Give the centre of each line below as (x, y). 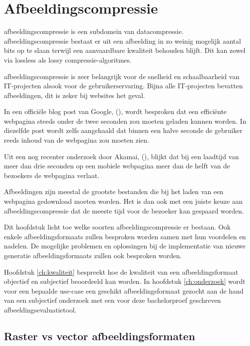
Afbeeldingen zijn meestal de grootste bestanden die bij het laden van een (114, 191)
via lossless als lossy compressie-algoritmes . (68, 59)
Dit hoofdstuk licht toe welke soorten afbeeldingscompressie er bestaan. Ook (117, 227)
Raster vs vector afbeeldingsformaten (100, 336)
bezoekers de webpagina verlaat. (52, 175)
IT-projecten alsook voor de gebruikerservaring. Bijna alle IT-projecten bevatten (124, 86)
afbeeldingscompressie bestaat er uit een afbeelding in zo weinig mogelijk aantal (123, 41)
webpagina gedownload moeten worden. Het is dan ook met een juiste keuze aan (123, 201)
